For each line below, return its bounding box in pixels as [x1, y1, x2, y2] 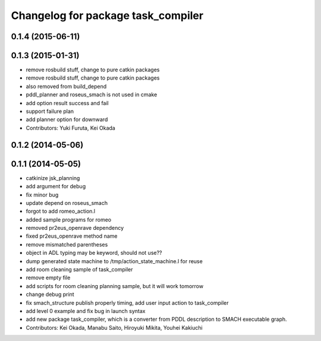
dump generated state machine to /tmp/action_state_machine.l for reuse [26, 257, 203, 264]
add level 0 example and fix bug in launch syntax [26, 307, 146, 314]
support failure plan [26, 108, 74, 115]
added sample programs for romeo [26, 216, 112, 223]
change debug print [26, 291, 74, 298]
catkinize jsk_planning [26, 174, 80, 181]
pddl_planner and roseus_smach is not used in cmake [26, 91, 158, 98]
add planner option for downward [26, 116, 108, 123]
